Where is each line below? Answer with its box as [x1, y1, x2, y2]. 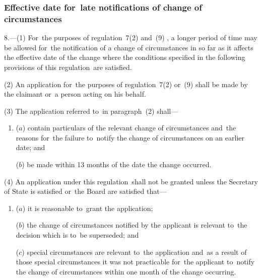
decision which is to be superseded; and [16, 230, 139, 240]
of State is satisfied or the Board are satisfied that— [4, 186, 167, 196]
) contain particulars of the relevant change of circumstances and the [22, 122, 236, 133]
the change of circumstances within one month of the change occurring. [16, 266, 236, 276]
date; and [16, 142, 45, 153]
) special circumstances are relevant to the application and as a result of [22, 246, 247, 257]
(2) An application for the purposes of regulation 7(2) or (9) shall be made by [4, 79, 248, 89]
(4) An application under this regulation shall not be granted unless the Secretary [4, 176, 258, 186]
